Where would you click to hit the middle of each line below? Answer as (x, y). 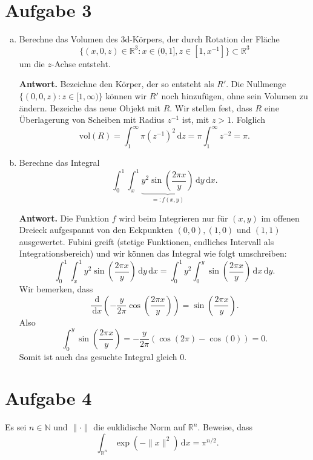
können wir (126, 95)
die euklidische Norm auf (140, 427)
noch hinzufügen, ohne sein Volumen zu (235, 95)
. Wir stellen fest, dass (211, 107)
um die (32, 63)
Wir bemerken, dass (56, 289)
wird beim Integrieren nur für (173, 218)
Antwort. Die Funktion (64, 218)
